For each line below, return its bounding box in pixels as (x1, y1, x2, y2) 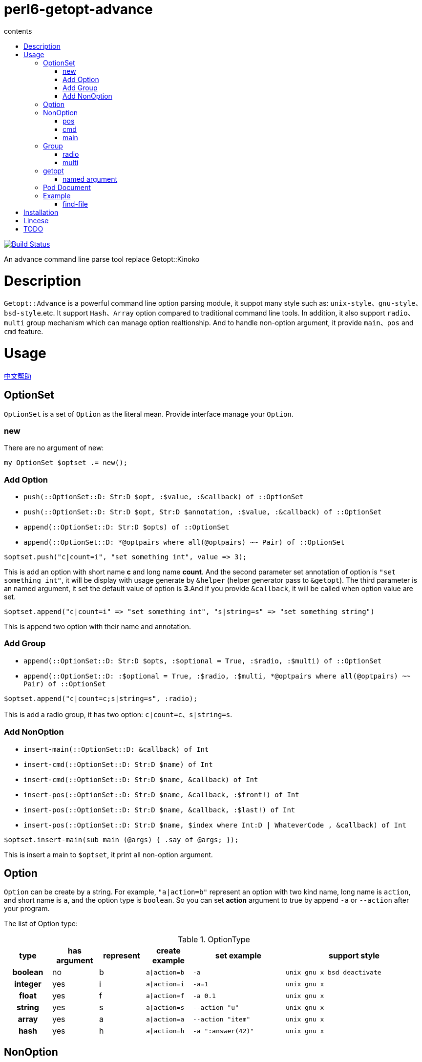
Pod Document (43, 183, 91, 191)
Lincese (23, 216, 49, 225)
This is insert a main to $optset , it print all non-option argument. (4, 850, 213, 859)
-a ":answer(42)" (192, 1027, 254, 1035)
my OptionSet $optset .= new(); (4, 459, 127, 467)
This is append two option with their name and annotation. (4, 622, 191, 631)
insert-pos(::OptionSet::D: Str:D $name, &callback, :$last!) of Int (23, 806, 295, 814)
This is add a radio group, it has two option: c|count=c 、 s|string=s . (4, 710, 232, 719)
